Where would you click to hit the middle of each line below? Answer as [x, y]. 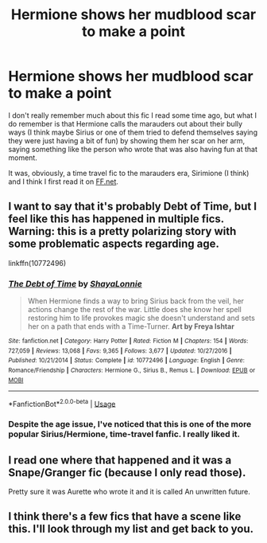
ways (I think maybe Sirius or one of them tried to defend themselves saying [133, 132]
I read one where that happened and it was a [120, 460]
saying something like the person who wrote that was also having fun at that [133, 149]
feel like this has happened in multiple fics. [116, 219]
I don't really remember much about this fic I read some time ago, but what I [132, 115]
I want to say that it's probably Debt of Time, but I [132, 207]
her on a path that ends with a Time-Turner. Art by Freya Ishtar [131, 326]
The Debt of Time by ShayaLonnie [75, 283]
